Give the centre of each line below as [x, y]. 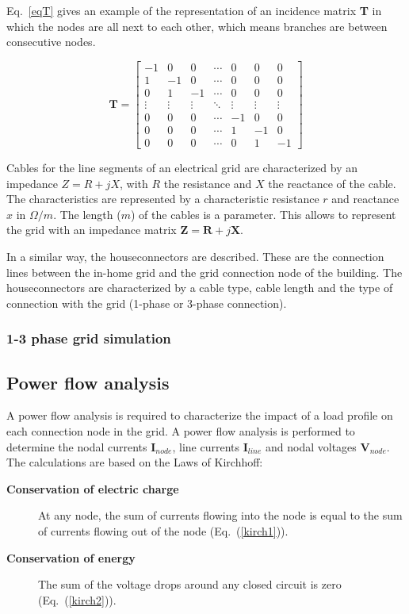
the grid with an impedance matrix [92, 230]
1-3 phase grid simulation [89, 338]
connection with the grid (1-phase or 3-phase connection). [147, 303]
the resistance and [208, 183]
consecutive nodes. [51, 42]
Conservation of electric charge [93, 488]
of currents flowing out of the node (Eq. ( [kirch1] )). [163, 530]
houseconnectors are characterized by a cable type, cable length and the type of [200, 288]
